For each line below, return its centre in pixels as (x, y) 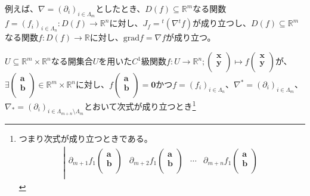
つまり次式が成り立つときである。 (86, 138)
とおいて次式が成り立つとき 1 (140, 105)
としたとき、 (120, 8)
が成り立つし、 (222, 23)
